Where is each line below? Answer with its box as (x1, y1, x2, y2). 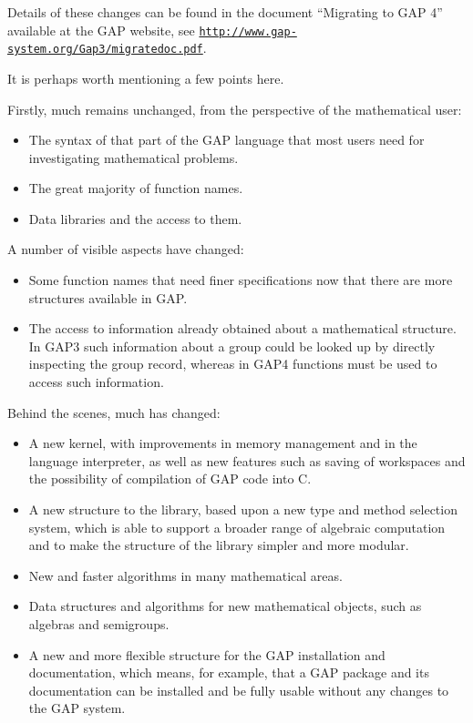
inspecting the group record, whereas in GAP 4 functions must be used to (28, 354, 437, 373)
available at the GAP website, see (7, 20, 195, 39)
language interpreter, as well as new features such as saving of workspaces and (28, 451, 466, 470)
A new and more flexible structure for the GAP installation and (28, 645, 386, 664)
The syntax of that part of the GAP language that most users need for (28, 130, 425, 149)
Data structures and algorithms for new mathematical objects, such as (28, 596, 422, 616)
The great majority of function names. (28, 178, 243, 198)
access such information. (28, 372, 164, 392)
